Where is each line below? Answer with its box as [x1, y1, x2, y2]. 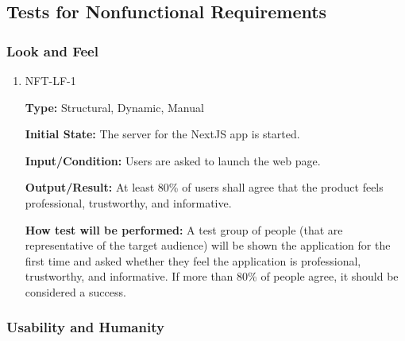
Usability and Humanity [6, 317, 164, 337]
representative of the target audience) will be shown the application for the [25, 237, 391, 254]
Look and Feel [6, 41, 98, 60]
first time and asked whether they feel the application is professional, [25, 252, 361, 269]
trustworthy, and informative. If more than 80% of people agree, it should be [25, 268, 399, 285]
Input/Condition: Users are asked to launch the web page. [25, 152, 321, 169]
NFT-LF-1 [25, 72, 76, 88]
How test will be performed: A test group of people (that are [25, 221, 343, 238]
